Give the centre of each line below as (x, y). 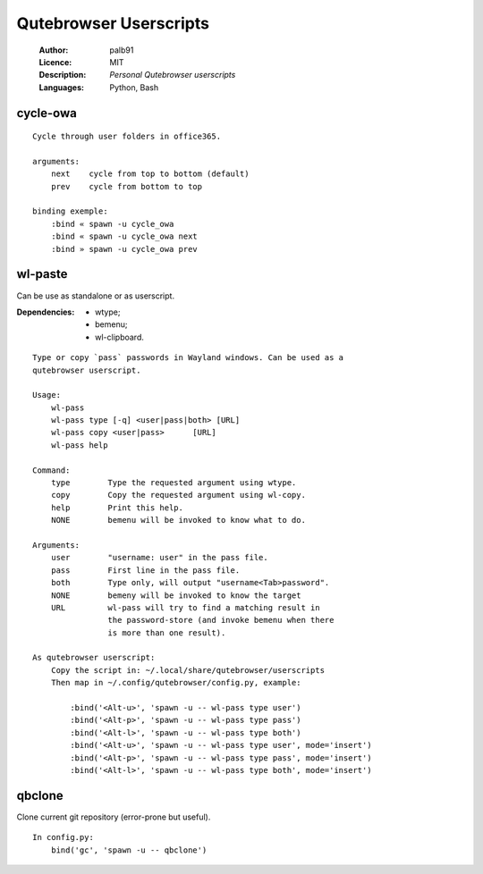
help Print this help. (117, 508)
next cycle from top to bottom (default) (150, 174)
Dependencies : (46, 312)
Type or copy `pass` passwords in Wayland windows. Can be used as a (188, 358)
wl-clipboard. (120, 337)
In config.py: (63, 837)
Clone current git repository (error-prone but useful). (114, 817)
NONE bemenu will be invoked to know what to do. (178, 520)
